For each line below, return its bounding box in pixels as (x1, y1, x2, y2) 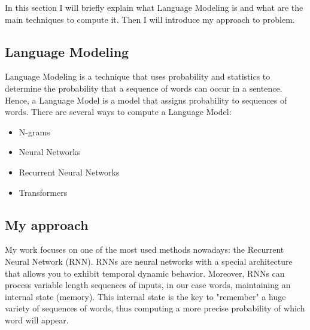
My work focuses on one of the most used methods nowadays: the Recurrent (5, 243, 284, 256)
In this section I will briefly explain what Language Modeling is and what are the (5, 1, 303, 13)
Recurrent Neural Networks (19, 165, 120, 178)
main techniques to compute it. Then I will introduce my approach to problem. (5, 13, 295, 25)
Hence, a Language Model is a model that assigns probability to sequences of (5, 93, 287, 106)
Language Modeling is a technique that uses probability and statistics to (5, 70, 271, 83)
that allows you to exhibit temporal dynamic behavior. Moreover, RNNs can (5, 267, 285, 279)
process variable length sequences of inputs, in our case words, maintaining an (5, 278, 291, 291)
